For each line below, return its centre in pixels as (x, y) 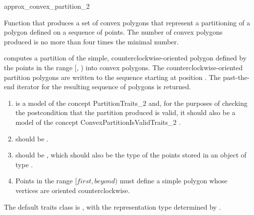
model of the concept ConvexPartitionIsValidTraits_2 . (98, 122)
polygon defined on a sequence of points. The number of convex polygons (113, 32)
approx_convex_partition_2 (47, 6)
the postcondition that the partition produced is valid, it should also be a (125, 112)
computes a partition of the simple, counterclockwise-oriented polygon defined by (125, 58)
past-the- (236, 77)
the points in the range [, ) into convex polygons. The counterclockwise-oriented (123, 67)
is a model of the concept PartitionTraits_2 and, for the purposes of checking (131, 103)
